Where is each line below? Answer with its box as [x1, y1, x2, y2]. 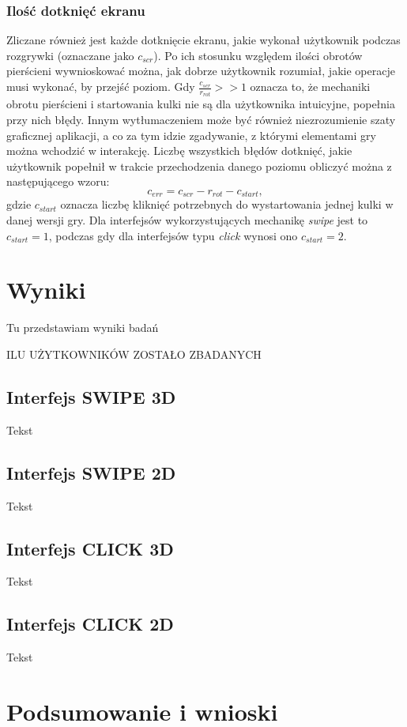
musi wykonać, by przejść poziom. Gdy [6, 78, 195, 94]
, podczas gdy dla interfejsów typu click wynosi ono [48, 227, 298, 243]
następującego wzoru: [6, 173, 110, 190]
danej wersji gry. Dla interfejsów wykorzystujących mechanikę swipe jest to [6, 212, 368, 228]
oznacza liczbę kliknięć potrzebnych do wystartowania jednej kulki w [60, 196, 394, 213]
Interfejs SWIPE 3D [6, 384, 176, 409]
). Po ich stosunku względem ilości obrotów [153, 47, 363, 63]
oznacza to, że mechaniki [250, 78, 371, 94]
